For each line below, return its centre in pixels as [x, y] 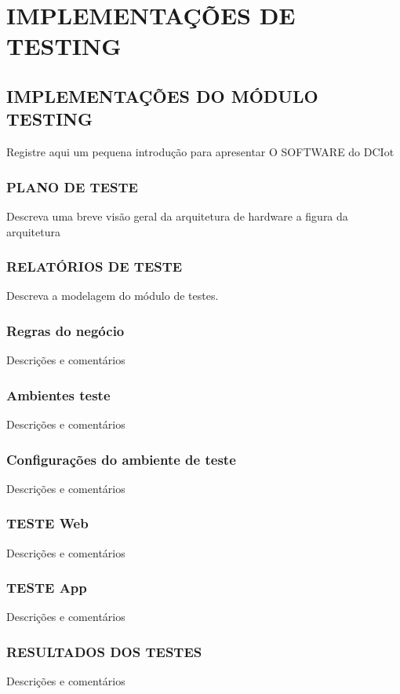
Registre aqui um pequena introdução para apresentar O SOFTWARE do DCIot [200, 152]
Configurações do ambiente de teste [121, 459]
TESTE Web [47, 523]
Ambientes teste [58, 394]
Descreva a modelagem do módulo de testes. [113, 296]
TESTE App [47, 588]
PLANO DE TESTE [72, 186]
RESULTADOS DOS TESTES [104, 651]
